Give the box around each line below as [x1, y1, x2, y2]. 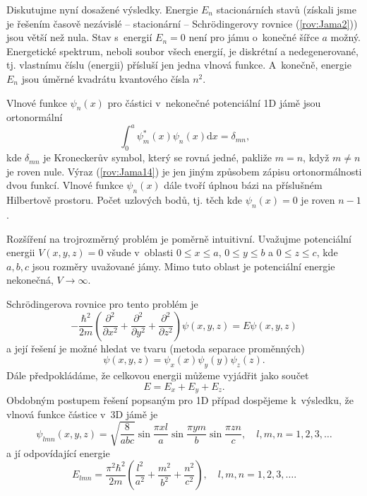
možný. [330, 30, 361, 45]
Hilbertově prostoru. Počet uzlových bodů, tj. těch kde [6, 192, 243, 207]
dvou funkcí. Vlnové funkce [6, 178, 124, 192]
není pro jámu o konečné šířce [188, 30, 319, 45]
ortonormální [6, 110, 63, 125]
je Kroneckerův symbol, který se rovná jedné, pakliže [43, 150, 272, 165]
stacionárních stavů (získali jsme [216, 2, 356, 16]
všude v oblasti [106, 245, 174, 260]
